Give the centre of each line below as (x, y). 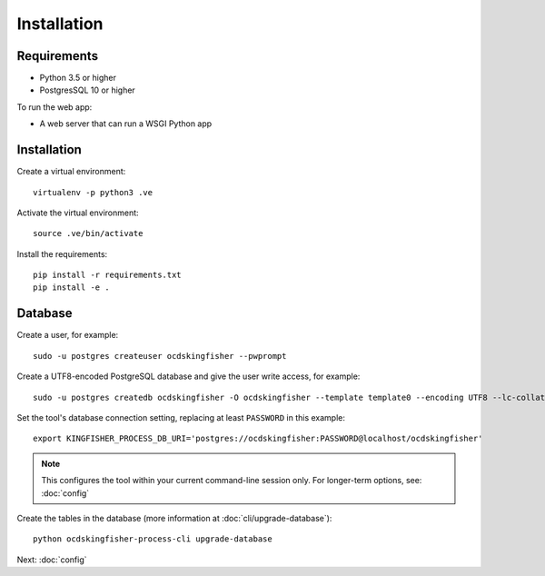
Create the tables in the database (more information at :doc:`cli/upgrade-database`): (174, 518)
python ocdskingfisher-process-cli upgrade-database (153, 539)
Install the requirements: (62, 253)
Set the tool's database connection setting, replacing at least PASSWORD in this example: (181, 417)
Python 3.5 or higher (78, 78)
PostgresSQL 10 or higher (87, 90)
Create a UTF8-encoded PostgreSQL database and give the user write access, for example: (188, 376)
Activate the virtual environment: (78, 213)
